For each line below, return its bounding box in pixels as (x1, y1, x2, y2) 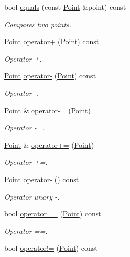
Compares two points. (4, 18, 72, 29)
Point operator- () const (4, 173, 79, 184)
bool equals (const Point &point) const (4, 2, 126, 12)
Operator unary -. (4, 191, 60, 202)
